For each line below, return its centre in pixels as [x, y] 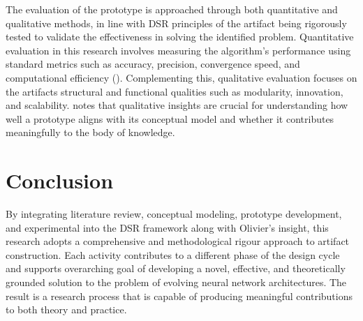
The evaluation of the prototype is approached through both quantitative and [172, 9]
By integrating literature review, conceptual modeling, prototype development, [174, 214]
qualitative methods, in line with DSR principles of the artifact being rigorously [176, 23]
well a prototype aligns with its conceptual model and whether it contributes [170, 118]
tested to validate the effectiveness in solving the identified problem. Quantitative [180, 37]
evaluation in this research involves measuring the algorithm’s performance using [178, 50]
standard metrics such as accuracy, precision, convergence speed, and [153, 64]
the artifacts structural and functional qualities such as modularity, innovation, [175, 91]
